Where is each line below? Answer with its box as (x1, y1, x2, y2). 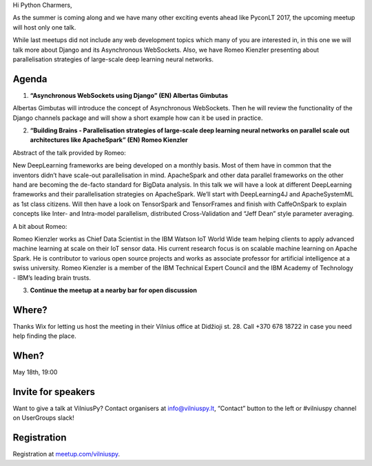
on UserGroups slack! (12, 414, 75, 422)
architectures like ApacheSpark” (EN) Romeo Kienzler (30, 136, 188, 144)
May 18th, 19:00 (12, 368, 58, 376)
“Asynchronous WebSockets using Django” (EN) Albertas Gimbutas (30, 91, 229, 99)
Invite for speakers (12, 386, 96, 398)
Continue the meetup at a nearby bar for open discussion (30, 286, 198, 294)
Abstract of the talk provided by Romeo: (12, 148, 127, 156)
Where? (12, 304, 48, 316)
